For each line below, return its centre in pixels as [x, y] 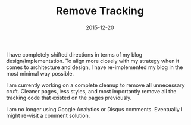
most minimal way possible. [40, 73]
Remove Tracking [100, 11]
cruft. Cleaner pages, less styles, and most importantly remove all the [91, 91]
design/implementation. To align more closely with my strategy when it [93, 61]
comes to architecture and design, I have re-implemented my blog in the [95, 67]
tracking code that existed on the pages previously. [69, 98]
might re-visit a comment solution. [48, 115]
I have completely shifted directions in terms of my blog [74, 54]
